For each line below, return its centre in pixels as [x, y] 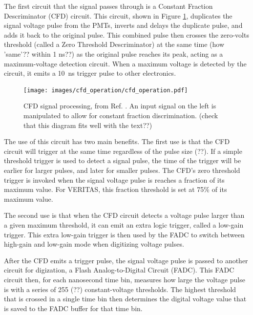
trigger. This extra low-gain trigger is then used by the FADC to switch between [124, 234]
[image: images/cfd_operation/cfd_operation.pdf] [106, 90]
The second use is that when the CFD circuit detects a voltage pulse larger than [124, 215]
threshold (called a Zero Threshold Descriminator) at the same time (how [114, 44]
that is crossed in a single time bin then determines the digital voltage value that [125, 299]
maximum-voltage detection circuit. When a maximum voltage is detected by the [125, 63]
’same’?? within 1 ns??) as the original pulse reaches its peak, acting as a [114, 53]
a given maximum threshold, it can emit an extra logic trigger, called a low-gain [124, 224]
